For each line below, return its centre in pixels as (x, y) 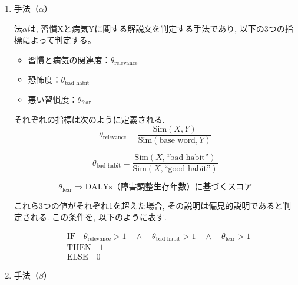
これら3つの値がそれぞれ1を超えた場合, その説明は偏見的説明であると (148, 205)
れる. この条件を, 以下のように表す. (98, 217)
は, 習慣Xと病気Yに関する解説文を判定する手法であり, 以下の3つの (156, 28)
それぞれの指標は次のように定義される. (89, 119)
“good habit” (187, 169)
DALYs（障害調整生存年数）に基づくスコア (169, 187)
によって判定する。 (59, 40)
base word (177, 141)
